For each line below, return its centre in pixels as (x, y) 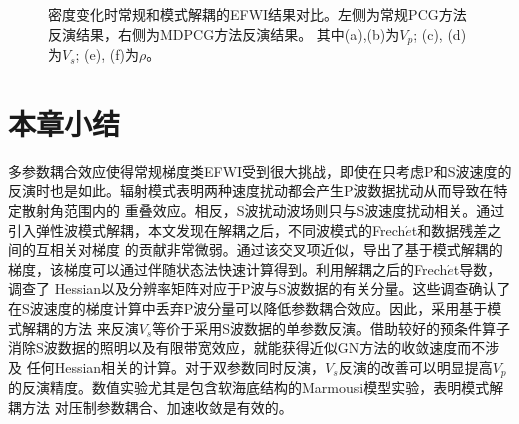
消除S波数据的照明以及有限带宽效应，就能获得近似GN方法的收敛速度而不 (247, 347)
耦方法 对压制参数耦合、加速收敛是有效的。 (150, 406)
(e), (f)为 (111, 54)
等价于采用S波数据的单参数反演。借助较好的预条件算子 (331, 327)
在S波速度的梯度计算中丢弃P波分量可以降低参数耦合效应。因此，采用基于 (248, 307)
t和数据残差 (449, 229)
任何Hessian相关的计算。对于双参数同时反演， (176, 366)
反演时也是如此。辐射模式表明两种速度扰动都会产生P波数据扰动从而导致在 (251, 190)
